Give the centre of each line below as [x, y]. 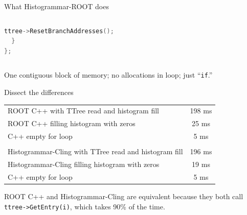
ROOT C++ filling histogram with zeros [72, 123]
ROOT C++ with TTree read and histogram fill [83, 111]
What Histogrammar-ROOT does [57, 6]
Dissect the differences [39, 92]
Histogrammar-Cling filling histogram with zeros [84, 164]
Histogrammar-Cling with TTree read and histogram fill [95, 151]
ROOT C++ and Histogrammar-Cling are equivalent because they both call [124, 196]
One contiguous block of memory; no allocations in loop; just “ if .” [108, 75]
